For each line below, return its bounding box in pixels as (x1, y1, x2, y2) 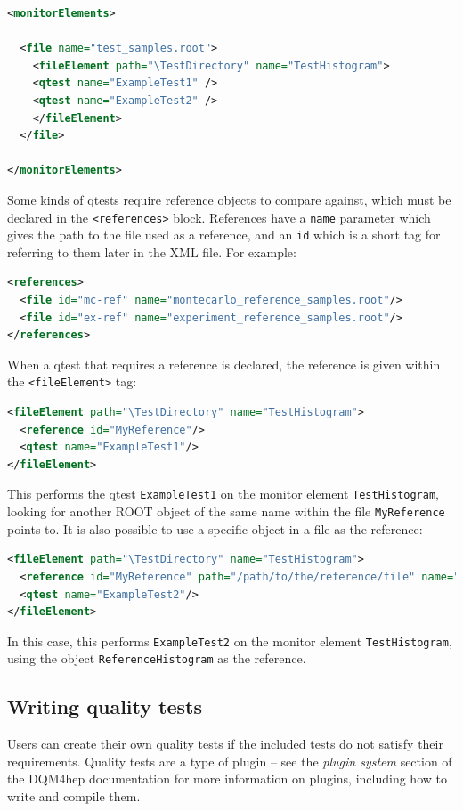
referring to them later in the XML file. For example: (7, 242, 296, 261)
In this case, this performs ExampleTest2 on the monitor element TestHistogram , (7, 631, 452, 650)
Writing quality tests (7, 693, 202, 720)
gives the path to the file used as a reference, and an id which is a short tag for (7, 225, 441, 244)
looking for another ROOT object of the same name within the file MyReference (7, 502, 445, 521)
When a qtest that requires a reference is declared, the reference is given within (7, 354, 441, 373)
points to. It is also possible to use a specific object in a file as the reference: (7, 519, 423, 538)
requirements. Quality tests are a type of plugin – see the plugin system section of (7, 751, 452, 770)
